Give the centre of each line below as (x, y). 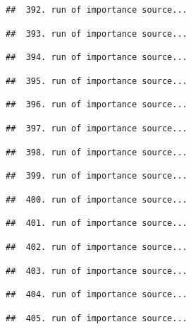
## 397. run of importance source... (97, 128)
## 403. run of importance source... (97, 271)
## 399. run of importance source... (97, 176)
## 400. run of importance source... (97, 199)
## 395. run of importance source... (97, 81)
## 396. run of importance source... (97, 105)
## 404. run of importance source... (97, 295)
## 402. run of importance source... (97, 247)
